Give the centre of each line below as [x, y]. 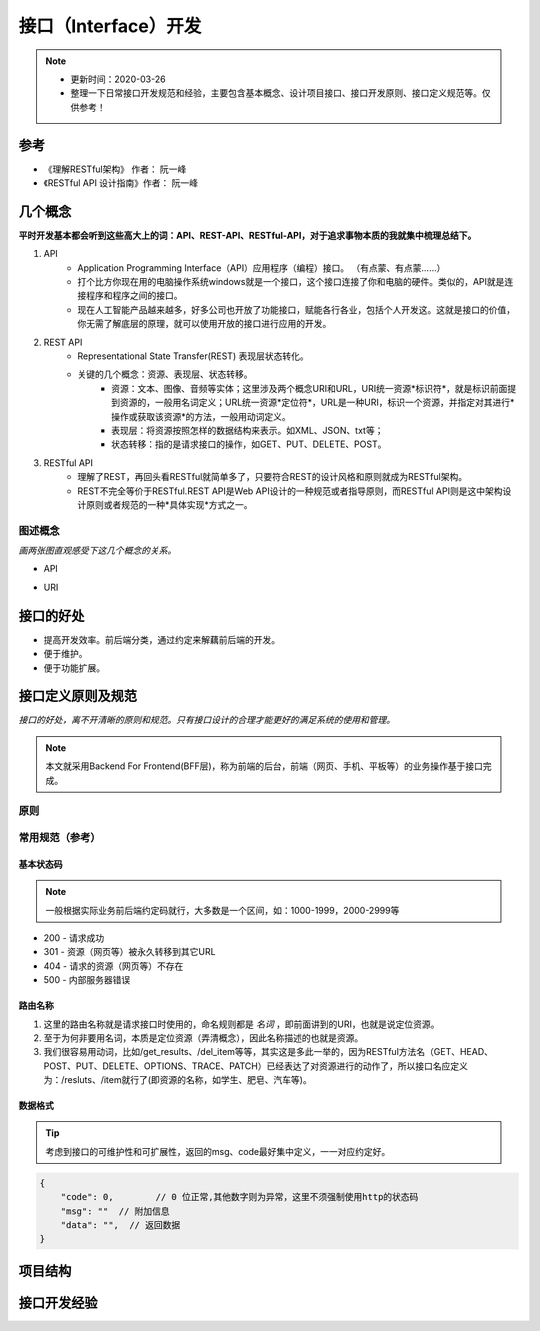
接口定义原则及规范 [77, 696]
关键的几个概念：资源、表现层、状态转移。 [165, 374]
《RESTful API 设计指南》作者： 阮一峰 [121, 183]
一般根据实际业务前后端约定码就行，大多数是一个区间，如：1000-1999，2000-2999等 [222, 910]
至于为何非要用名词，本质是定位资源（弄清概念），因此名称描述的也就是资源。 [203, 1037]
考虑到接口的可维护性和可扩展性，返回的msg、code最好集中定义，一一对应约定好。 [218, 1151]
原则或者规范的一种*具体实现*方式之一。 [169, 504]
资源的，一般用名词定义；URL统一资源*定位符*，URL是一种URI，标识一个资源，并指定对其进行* [317, 402]
